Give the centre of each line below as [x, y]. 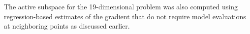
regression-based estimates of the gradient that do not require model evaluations [125, 16]
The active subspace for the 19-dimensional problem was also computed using [121, 6]
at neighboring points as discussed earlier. [67, 26]
